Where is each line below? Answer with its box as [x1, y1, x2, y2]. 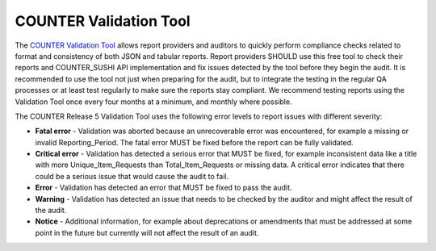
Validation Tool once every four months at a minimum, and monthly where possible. [15, 97, 292, 107]
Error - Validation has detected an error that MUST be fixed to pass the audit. [35, 182, 292, 193]
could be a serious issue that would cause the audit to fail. [35, 171, 229, 181]
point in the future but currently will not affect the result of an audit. [35, 228, 259, 237]
